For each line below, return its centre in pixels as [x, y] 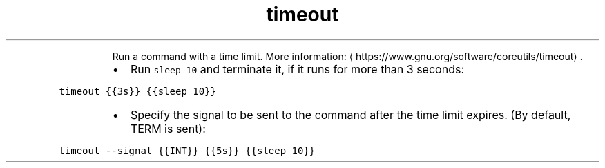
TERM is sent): [168, 128]
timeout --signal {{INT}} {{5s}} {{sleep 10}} [187, 150]
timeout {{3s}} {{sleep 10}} [137, 91]
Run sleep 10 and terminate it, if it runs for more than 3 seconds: [297, 69]
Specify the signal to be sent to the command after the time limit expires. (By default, [350, 114]
